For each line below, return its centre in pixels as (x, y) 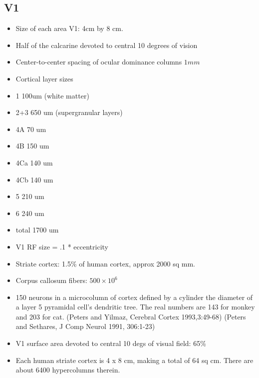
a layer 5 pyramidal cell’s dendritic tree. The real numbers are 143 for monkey (135, 307)
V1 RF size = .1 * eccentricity (62, 246)
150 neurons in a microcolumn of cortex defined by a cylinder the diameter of (134, 297)
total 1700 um (37, 230)
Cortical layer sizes (44, 78)
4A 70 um (31, 129)
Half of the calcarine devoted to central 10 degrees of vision (107, 45)
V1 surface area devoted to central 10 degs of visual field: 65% (111, 343)
